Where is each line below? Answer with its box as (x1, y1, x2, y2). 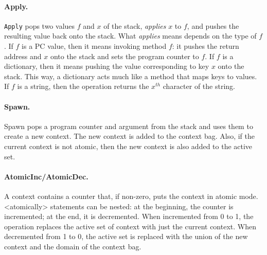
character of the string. (163, 81, 235, 92)
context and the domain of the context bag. (4, 241, 141, 251)
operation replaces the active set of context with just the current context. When (4, 221, 256, 231)
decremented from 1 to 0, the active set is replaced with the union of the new (4, 231, 248, 242)
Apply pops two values (4, 20, 75, 31)
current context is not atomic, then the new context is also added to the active (4, 141, 253, 151)
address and (4, 50, 42, 61)
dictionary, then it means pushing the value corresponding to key (4, 61, 209, 71)
